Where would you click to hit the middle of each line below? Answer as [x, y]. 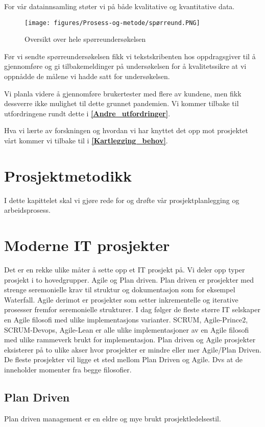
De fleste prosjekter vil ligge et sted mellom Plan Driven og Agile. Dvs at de [124, 359]
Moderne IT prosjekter [87, 245]
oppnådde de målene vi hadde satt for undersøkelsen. [87, 76]
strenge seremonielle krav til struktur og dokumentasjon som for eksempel [120, 290]
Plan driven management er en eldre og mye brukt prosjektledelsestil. [113, 418]
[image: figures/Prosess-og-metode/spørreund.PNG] [112, 23]
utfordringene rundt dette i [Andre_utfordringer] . [87, 113]
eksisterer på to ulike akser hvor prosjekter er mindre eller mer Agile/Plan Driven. [133, 349]
